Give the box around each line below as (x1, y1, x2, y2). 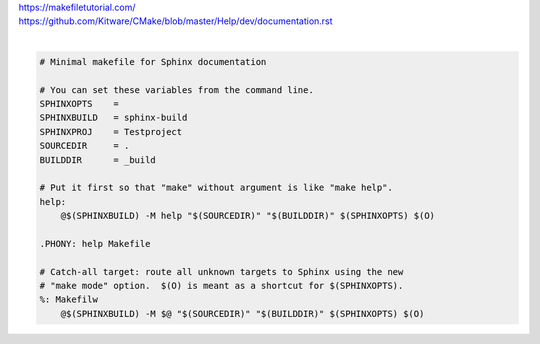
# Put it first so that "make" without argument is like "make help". (39, 182, 394, 194)
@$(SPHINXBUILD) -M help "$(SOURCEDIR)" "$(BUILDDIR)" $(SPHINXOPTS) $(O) (60, 210, 435, 222)
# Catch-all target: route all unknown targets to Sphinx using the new (39, 266, 404, 277)
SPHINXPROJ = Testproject (39, 126, 183, 137)
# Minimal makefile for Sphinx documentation (39, 56, 267, 67)
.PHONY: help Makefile (39, 238, 151, 249)
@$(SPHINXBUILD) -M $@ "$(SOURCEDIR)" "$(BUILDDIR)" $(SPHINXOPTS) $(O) (60, 308, 425, 319)
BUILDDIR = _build (39, 154, 157, 165)
